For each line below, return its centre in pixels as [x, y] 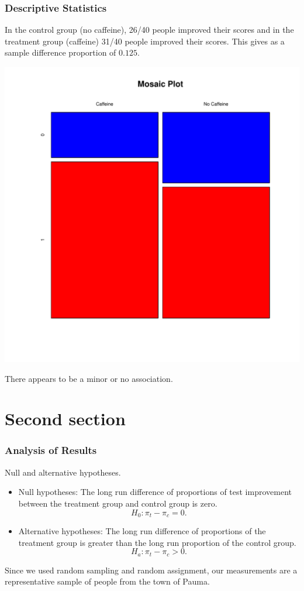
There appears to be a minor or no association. [89, 378]
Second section [65, 419]
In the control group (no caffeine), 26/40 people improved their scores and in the [149, 30]
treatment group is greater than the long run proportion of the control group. [157, 542]
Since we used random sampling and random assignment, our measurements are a [151, 570]
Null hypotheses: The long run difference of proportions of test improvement [155, 492]
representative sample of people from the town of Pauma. [107, 581]
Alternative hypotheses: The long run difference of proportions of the [142, 531]
